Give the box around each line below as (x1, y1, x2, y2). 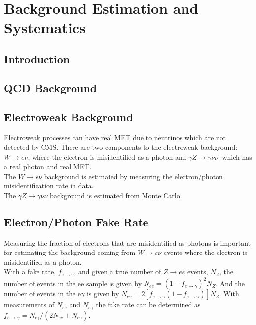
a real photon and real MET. (4, 161, 92, 172)
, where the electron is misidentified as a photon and (28, 151, 186, 162)
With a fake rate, (4, 266, 56, 277)
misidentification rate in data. (4, 181, 94, 191)
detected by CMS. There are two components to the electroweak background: (4, 142, 238, 152)
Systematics (4, 17, 86, 37)
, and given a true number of (74, 266, 161, 277)
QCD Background (4, 80, 97, 95)
